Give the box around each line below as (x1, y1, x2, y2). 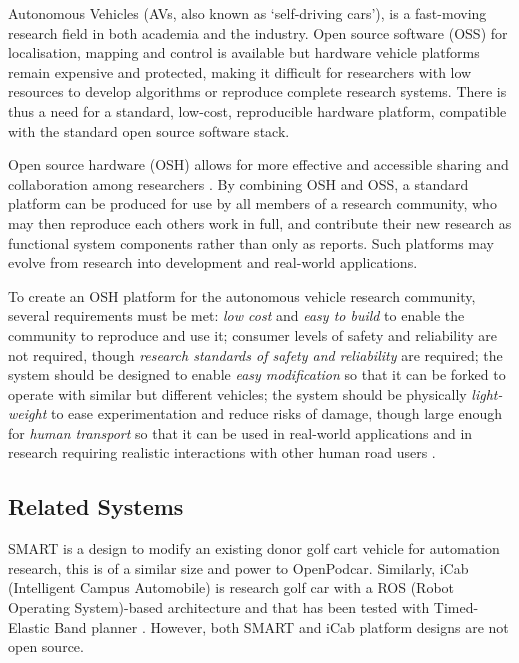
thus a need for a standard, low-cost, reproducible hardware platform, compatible (8, 100, 507, 121)
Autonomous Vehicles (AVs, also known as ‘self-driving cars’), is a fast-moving (8, 3, 487, 23)
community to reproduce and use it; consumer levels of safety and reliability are (8, 324, 497, 345)
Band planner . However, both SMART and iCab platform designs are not (54, 616, 509, 637)
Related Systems (8, 491, 184, 522)
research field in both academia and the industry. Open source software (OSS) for (8, 22, 508, 43)
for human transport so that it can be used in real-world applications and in (8, 422, 473, 443)
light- (471, 383, 503, 404)
